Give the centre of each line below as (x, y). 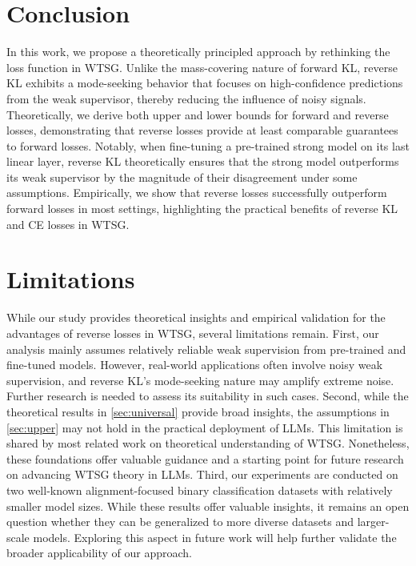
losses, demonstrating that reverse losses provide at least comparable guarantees (202, 130)
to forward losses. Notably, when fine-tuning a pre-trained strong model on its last (208, 145)
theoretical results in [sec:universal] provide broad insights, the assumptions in (198, 411)
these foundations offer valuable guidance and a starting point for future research (205, 458)
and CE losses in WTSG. (68, 224)
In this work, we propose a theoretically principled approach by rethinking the (198, 52)
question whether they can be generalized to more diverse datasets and (180, 522)
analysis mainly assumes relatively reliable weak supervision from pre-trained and (206, 349)
